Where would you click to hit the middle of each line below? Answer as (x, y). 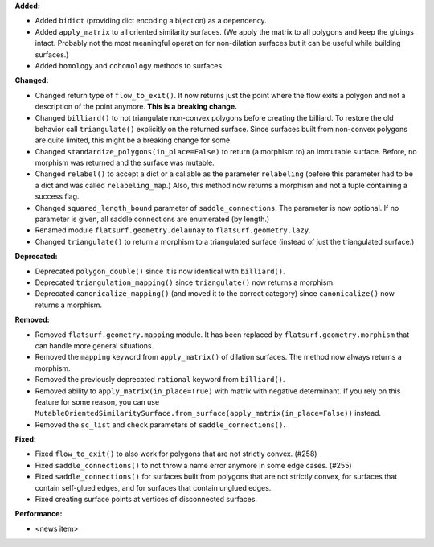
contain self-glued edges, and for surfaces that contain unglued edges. (153, 487)
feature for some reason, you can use (97, 401)
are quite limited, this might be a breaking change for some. (133, 140)
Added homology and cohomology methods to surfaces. (129, 65)
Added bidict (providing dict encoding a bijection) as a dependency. (151, 21)
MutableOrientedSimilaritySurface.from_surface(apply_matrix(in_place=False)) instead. (208, 413)
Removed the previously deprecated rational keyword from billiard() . (160, 380)
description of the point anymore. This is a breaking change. (136, 107)
